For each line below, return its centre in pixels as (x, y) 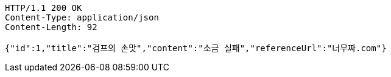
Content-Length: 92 (51, 27)
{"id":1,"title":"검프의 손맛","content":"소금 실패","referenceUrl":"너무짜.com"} (196, 48)
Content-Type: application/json (82, 17)
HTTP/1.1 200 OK (44, 8)
